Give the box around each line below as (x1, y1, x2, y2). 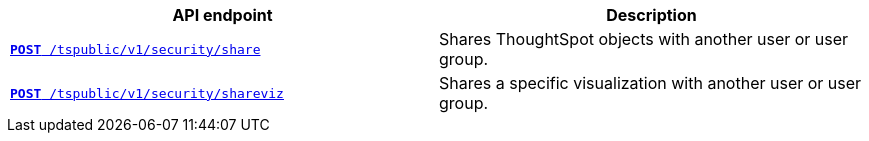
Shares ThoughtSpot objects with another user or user (439, 29, 849, 49)
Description (606, 5, 697, 25)
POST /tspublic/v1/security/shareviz (10, 85, 284, 101)
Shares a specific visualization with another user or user (439, 73, 862, 93)
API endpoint (172, 5, 273, 25)
